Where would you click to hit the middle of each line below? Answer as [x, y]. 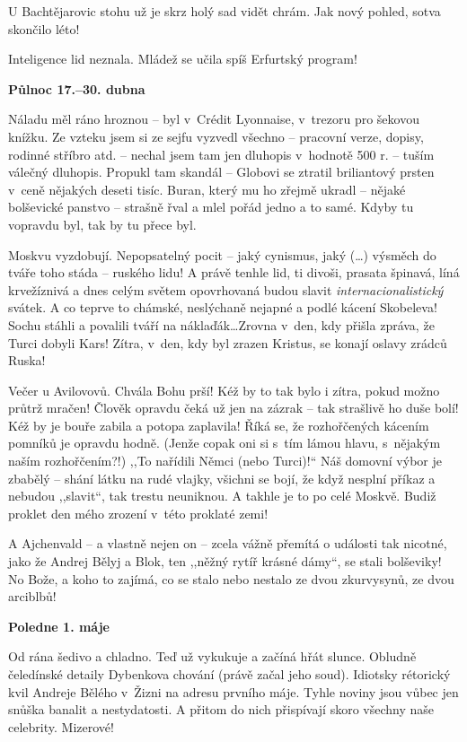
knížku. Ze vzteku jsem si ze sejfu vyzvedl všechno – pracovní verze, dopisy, [216, 136]
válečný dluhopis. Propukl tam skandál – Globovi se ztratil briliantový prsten [221, 172]
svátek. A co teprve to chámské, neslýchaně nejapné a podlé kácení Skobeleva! [223, 307]
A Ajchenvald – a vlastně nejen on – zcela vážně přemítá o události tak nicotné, [228, 543]
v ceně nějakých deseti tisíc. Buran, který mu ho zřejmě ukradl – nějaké [207, 189]
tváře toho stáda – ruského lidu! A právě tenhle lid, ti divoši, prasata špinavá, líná [234, 272]
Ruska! [27, 360]
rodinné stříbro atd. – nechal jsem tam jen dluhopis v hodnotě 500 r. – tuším [221, 154]
